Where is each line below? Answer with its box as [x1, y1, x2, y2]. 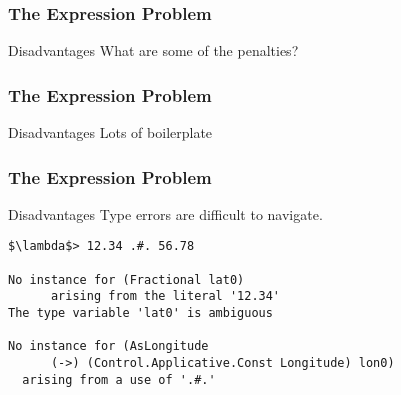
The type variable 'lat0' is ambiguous [8, 306, 273, 321]
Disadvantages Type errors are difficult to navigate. [8, 203, 323, 224]
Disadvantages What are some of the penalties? [8, 40, 299, 61]
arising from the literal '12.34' [50, 289, 281, 304]
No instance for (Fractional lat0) [8, 272, 245, 287]
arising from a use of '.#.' [22, 372, 216, 387]
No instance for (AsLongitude [8, 339, 209, 354]
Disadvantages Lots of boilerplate [8, 122, 213, 143]
